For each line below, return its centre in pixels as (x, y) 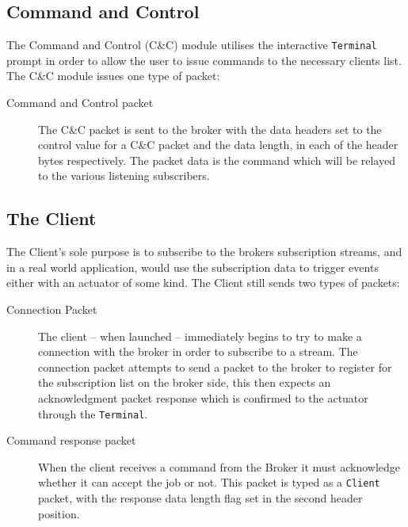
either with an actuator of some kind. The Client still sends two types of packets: (203, 283)
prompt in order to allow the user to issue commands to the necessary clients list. (204, 60)
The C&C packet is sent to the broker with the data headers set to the (210, 129)
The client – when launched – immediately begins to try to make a (200, 336)
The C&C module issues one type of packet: (113, 76)
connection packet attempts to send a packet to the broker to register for (215, 367)
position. (59, 513)
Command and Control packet (80, 103)
